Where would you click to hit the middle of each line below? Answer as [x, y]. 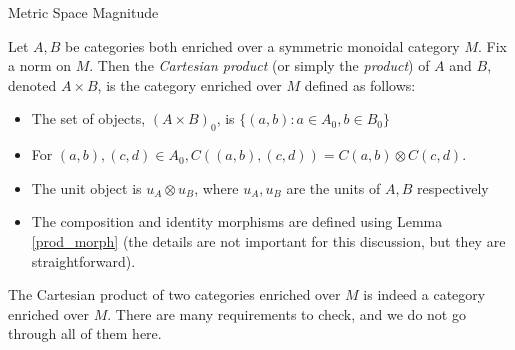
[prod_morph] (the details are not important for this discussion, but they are [268, 240]
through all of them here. [85, 333]
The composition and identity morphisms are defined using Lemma [237, 221]
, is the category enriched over [189, 84]
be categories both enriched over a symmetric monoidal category [262, 45]
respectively [453, 187]
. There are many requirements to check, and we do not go [286, 313]
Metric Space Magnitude [83, 12]
